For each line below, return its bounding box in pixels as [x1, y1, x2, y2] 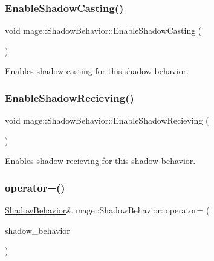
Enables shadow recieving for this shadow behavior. [5, 154, 196, 167]
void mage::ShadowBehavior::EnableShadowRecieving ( [5, 114, 209, 127]
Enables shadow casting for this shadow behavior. [5, 64, 189, 77]
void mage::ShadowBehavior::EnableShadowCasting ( [5, 24, 202, 37]
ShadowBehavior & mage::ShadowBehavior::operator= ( [5, 204, 210, 216]
